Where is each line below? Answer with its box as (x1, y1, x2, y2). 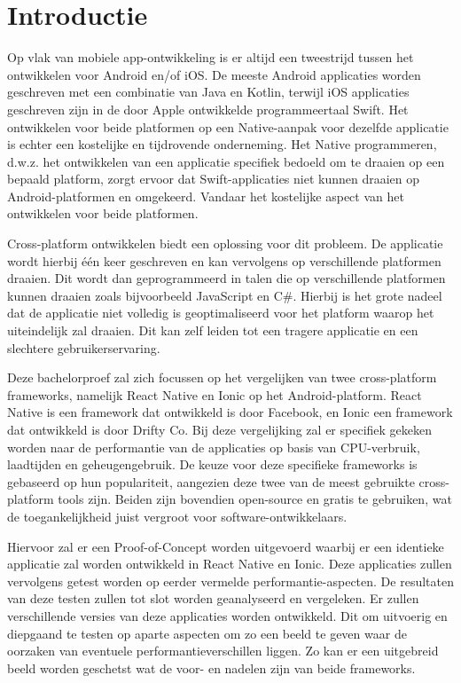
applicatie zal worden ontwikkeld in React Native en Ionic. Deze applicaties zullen (7, 554, 452, 573)
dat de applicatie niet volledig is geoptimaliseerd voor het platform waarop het (7, 303, 434, 322)
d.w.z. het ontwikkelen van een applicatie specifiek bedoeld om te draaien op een (7, 152, 445, 170)
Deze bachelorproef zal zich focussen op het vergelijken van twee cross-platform (7, 368, 437, 387)
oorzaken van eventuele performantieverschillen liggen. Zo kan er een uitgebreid (7, 641, 439, 660)
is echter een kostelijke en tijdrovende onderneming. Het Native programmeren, (7, 135, 437, 153)
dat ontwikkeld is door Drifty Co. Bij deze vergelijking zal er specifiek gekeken (7, 420, 433, 438)
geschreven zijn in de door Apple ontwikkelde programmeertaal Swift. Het (7, 99, 409, 118)
